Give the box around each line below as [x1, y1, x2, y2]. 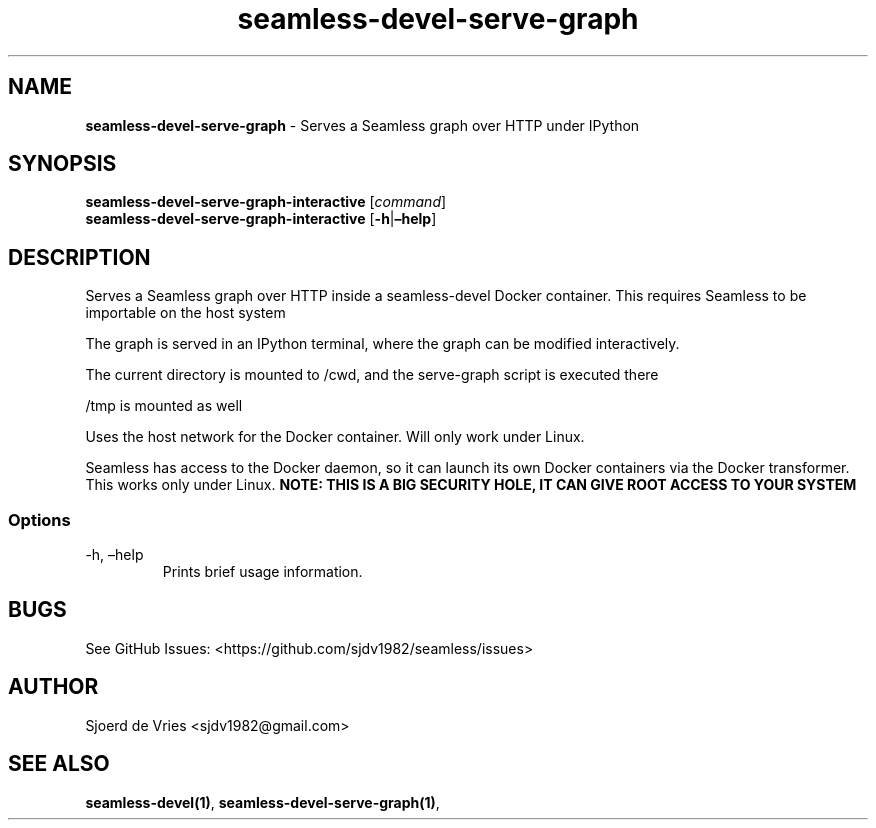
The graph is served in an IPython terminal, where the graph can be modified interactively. [85, 335, 680, 353]
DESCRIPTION [8, 244, 151, 270]
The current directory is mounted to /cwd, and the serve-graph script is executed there [85, 366, 659, 384]
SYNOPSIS [8, 151, 117, 177]
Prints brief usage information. [162, 563, 363, 581]
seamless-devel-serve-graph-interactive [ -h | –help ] [85, 210, 437, 228]
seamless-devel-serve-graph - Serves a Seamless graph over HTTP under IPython [85, 116, 640, 134]
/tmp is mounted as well [85, 397, 243, 415]
